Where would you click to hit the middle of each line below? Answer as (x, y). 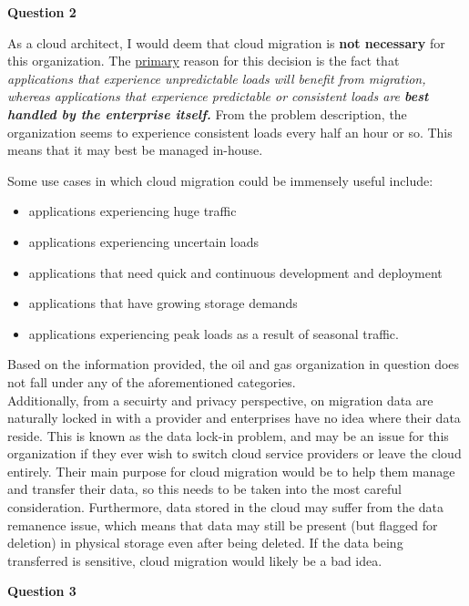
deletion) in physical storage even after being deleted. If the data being (205, 543)
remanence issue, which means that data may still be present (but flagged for (223, 524)
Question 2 (42, 12)
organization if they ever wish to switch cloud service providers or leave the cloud (234, 453)
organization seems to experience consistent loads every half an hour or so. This (230, 132)
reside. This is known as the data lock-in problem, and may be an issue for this (228, 435)
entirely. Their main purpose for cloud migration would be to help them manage (231, 471)
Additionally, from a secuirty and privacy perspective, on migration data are (220, 400)
